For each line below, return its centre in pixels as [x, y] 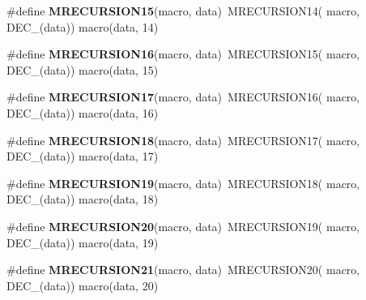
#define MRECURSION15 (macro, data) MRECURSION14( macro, [183, 11]
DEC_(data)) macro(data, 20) [83, 285]
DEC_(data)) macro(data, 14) [83, 26]
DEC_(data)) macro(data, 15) [83, 69]
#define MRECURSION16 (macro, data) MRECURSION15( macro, [183, 54]
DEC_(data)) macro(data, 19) [83, 242]
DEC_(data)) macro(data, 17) [83, 156]
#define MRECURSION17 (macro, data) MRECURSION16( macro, [183, 97]
